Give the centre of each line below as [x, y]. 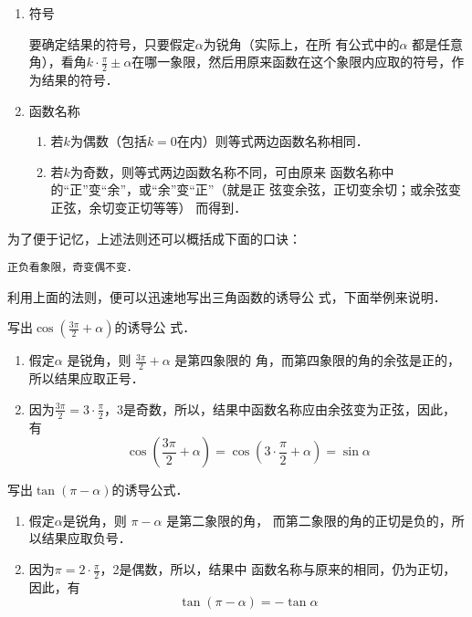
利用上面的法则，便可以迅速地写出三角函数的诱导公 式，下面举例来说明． [227, 296]
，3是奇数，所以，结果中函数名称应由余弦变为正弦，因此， [280, 408]
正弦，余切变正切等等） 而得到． [149, 207]
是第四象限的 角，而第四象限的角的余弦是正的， [318, 360]
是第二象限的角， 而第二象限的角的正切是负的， [309, 520]
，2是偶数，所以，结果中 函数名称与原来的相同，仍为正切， [278, 569]
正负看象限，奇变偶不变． [73, 268]
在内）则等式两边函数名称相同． [273, 141]
